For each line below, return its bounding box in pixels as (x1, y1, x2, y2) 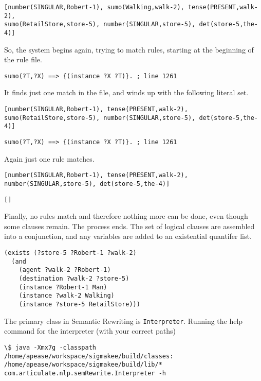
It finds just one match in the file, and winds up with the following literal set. (4, 87, 249, 98)
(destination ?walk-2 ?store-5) (18, 275, 129, 282)
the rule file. (4, 54, 42, 65)
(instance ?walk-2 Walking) (18, 292, 115, 300)
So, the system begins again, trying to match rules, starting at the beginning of (4, 44, 254, 55)
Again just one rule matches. (4, 153, 95, 164)
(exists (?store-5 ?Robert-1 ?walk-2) (4, 249, 137, 257)
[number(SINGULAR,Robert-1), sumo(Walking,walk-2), (4, 4, 184, 11)
